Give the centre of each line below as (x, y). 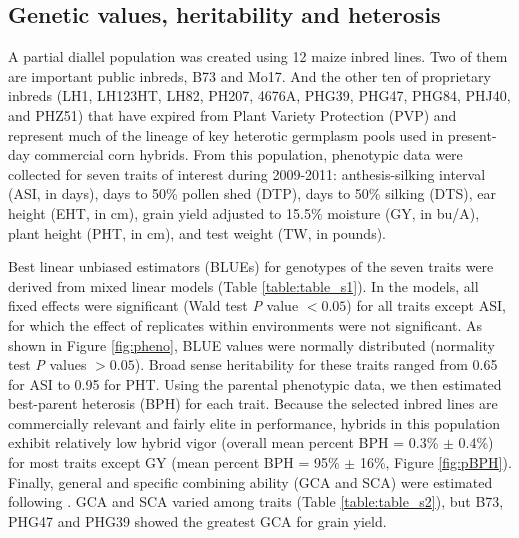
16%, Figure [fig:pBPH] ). (435, 462)
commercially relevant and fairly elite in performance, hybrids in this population (254, 422)
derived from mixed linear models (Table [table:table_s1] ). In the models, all (243, 285)
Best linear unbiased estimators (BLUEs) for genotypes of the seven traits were (251, 266)
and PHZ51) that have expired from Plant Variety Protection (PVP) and (232, 114)
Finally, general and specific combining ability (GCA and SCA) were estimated (250, 481)
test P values (47, 364)
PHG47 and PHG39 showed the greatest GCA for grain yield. (197, 520)
